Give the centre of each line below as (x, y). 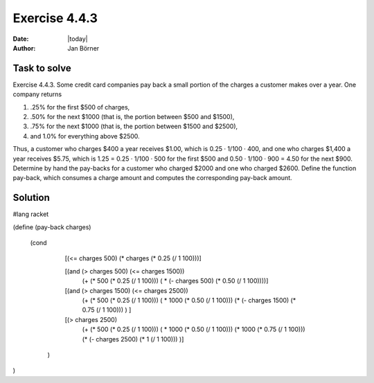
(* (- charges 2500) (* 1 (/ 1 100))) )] (133, 339)
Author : (24, 48)
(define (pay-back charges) (52, 227)
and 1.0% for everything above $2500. (85, 136)
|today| (78, 39)
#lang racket (31, 214)
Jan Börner (83, 48)
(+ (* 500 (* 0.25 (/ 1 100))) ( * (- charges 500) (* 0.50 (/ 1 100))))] (175, 281)
